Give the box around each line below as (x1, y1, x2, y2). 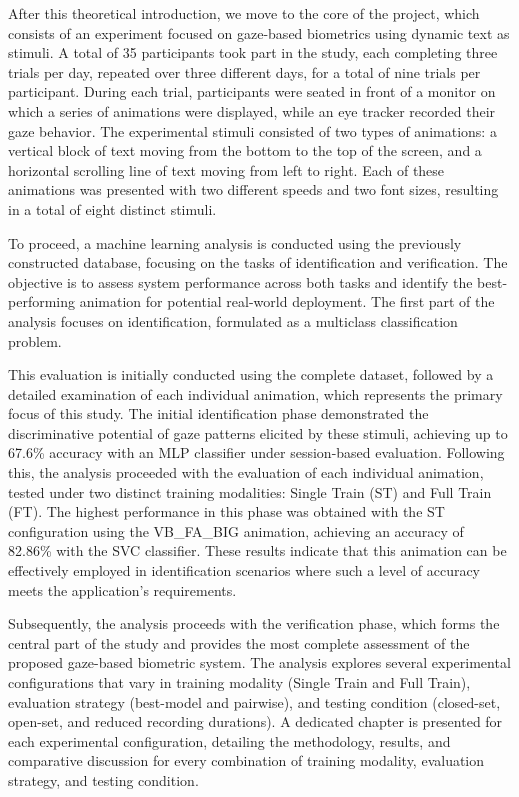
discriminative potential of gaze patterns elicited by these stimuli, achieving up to (8, 422, 508, 443)
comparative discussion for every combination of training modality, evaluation (8, 750, 485, 771)
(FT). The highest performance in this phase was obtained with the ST (8, 501, 445, 522)
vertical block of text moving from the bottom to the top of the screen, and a (8, 140, 482, 161)
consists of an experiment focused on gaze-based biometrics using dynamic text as (8, 22, 510, 43)
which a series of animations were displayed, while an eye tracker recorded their (8, 100, 496, 121)
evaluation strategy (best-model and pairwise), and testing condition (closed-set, (8, 691, 501, 712)
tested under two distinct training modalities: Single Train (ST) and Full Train (8, 481, 492, 502)
